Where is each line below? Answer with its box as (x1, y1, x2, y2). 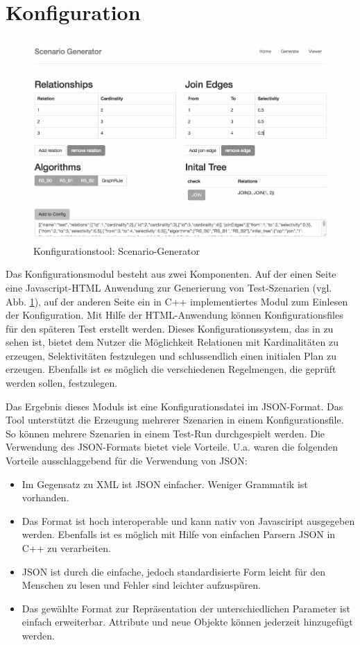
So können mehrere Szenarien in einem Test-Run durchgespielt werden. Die (6, 426, 325, 440)
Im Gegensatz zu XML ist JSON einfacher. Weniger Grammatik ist (22, 476, 308, 491)
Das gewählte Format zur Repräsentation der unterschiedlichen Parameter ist (22, 601, 350, 615)
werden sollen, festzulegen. (6, 376, 118, 390)
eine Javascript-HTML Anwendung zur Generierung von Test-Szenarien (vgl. (6, 280, 332, 294)
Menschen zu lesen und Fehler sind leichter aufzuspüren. (22, 578, 261, 592)
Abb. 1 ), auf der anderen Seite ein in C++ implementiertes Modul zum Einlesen (6, 294, 348, 308)
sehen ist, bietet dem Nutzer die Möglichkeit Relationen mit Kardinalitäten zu (6, 335, 338, 349)
